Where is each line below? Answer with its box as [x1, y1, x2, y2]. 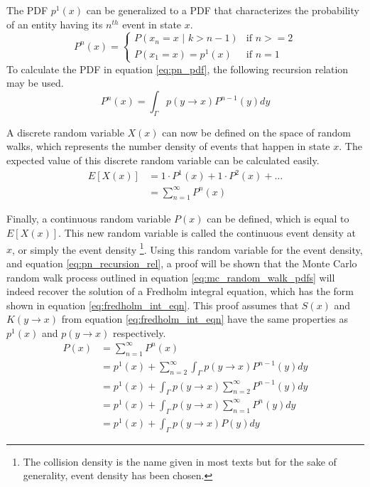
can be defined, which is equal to [207, 211, 349, 226]
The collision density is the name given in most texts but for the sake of [23, 454, 337, 469]
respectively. [112, 325, 166, 340]
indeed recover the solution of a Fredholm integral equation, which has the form [6, 284, 354, 299]
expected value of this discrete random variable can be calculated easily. [6, 153, 320, 168]
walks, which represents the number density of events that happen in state [6, 139, 330, 154]
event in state [122, 16, 182, 31]
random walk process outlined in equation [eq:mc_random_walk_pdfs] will [6, 269, 335, 284]
